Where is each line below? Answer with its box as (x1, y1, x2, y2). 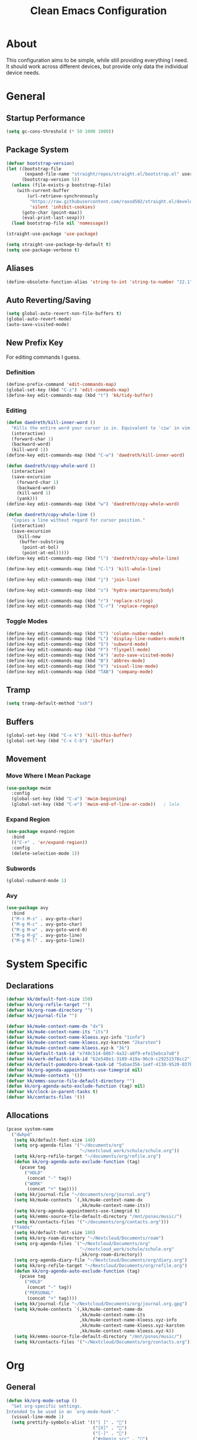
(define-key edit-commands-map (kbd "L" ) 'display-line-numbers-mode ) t (6, 636, 185, 642)
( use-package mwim (6, 785, 51, 791)
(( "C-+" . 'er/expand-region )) (11, 840, 88, 846)
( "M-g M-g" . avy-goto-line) (11, 932, 83, 938)
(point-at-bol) (21, 544, 59, 550)
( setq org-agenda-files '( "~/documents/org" (13, 1142, 125, 1149)
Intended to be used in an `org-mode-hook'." (6, 1408, 119, 1415)
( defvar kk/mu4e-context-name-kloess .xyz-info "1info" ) (6, 1034, 145, 1040)
